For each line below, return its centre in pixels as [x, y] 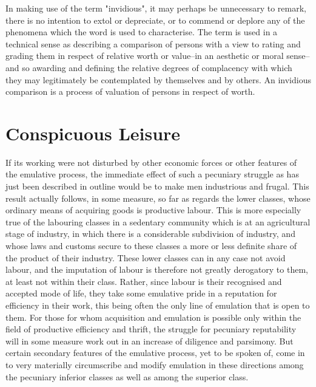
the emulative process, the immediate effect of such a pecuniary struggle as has [152, 174]
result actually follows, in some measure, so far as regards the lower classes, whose [158, 198]
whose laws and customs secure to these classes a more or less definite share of [151, 246]
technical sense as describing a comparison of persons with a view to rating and [153, 43]
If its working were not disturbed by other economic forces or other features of [151, 162]
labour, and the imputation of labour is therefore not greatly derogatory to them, [157, 269]
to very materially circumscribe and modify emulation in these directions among [155, 364]
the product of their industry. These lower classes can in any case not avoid [146, 257]
